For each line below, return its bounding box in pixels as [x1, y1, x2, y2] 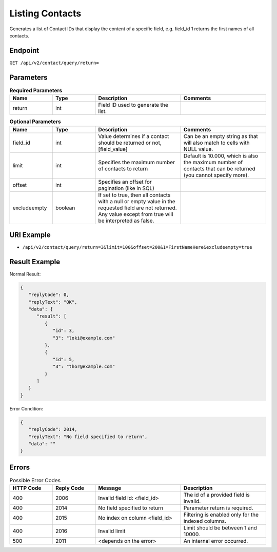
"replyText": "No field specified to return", [28, 433, 148, 440]
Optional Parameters [9, 118, 61, 125]
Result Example [9, 257, 61, 266]
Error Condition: [9, 405, 44, 411]
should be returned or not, [98, 139, 162, 146]
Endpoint [9, 46, 39, 55]
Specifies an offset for [98, 178, 152, 185]
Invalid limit [98, 527, 126, 535]
